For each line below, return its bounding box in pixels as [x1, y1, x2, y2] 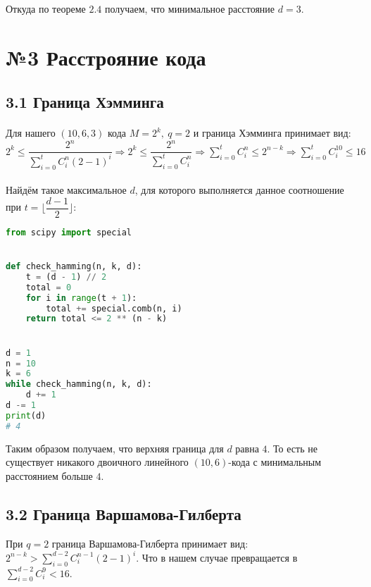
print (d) [6, 410, 46, 421]
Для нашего [6, 125, 56, 140]
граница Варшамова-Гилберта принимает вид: [51, 536, 249, 550]
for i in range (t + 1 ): [25, 292, 137, 303]
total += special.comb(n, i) [46, 303, 182, 314]
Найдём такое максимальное [6, 183, 127, 197]
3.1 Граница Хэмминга [6, 91, 164, 113]
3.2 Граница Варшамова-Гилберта [6, 502, 241, 524]
